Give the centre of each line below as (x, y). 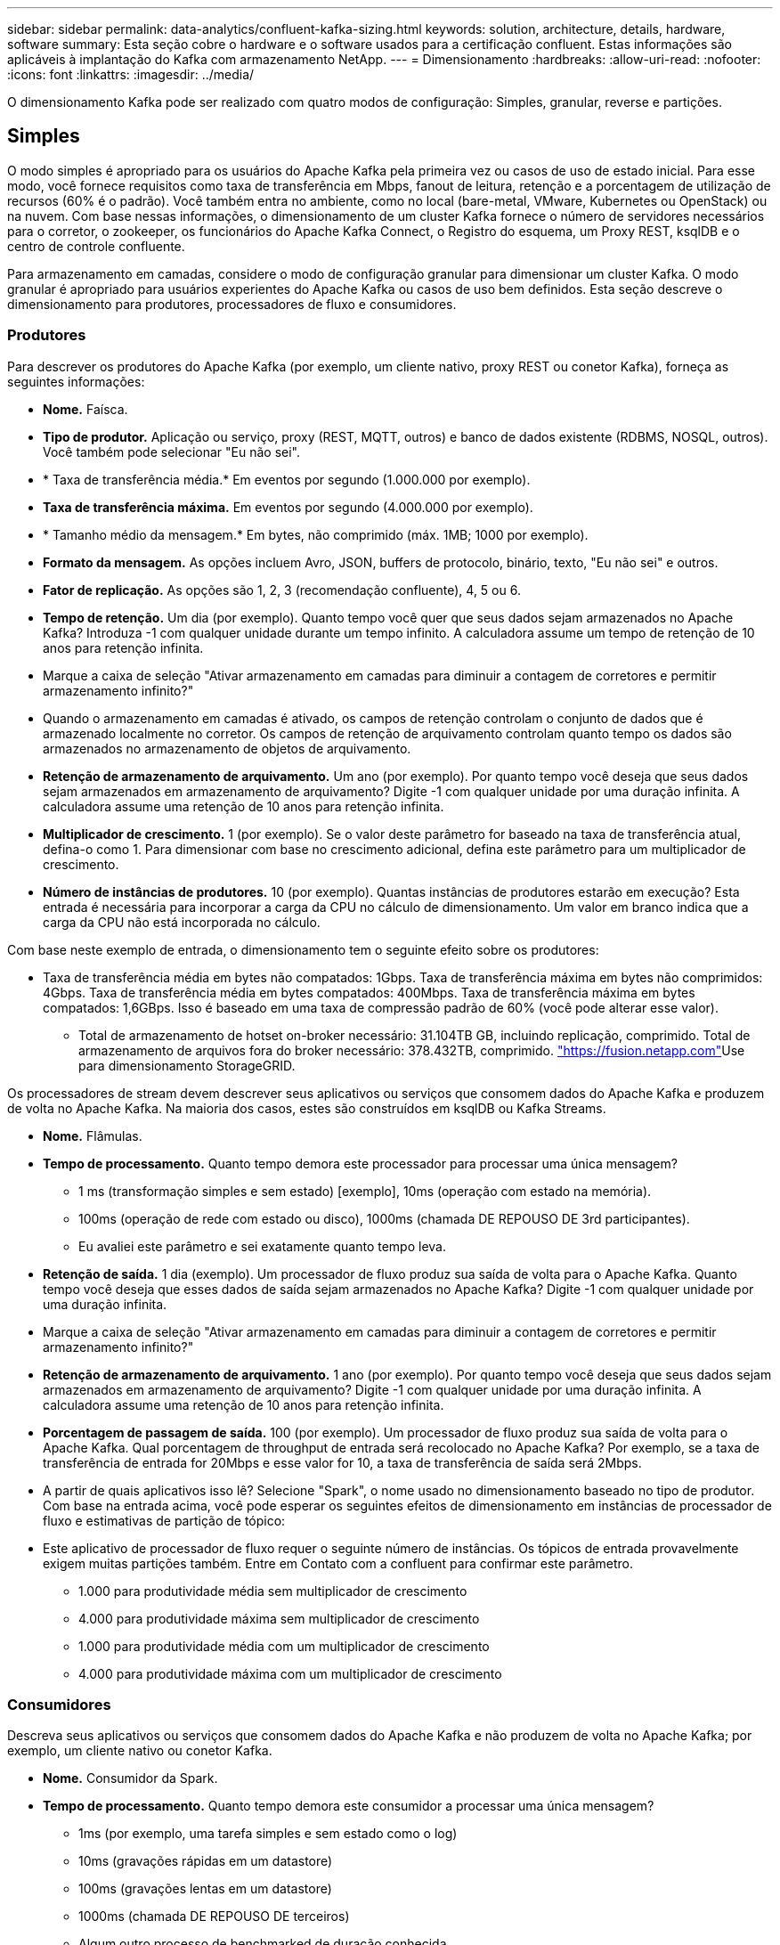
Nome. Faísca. (85, 409)
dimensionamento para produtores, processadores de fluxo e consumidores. (232, 304)
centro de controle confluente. (96, 246)
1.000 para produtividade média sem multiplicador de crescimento (273, 1591)
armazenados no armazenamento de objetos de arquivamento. (227, 748)
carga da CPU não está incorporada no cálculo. (182, 922)
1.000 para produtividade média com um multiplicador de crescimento (284, 1646)
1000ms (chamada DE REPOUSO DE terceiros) (214, 1917)
